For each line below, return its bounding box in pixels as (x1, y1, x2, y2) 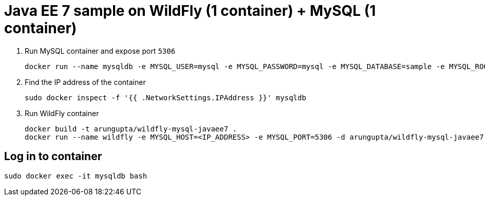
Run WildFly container (25, 108, 99, 118)
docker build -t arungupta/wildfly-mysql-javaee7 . (25, 124, 237, 133)
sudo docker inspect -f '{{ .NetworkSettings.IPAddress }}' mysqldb (25, 93, 306, 102)
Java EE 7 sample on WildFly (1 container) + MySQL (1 (4, 2, 376, 19)
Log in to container (4, 150, 102, 163)
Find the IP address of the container (25, 77, 146, 86)
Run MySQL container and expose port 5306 (25, 46, 176, 55)
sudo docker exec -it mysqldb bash (4, 171, 147, 180)
